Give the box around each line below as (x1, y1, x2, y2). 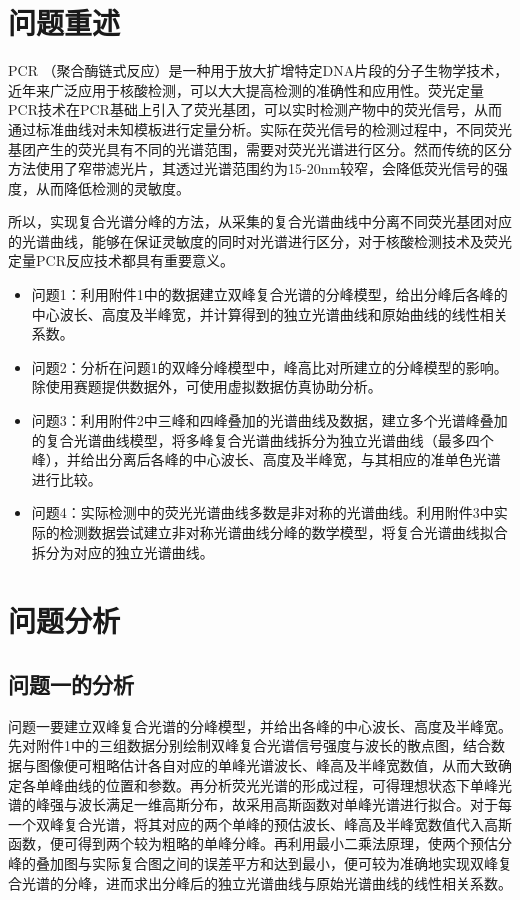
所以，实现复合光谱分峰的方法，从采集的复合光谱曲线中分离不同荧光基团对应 (8, 211, 512, 232)
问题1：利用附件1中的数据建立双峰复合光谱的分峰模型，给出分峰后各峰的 (31, 284, 508, 305)
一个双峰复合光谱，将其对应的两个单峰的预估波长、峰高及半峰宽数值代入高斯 (8, 813, 512, 834)
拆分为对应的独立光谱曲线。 (31, 541, 214, 562)
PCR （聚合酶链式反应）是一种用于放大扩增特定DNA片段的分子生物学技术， (8, 60, 509, 81)
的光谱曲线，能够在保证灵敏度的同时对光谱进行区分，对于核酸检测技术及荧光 (8, 230, 512, 251)
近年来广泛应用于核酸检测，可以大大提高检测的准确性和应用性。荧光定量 (8, 79, 484, 100)
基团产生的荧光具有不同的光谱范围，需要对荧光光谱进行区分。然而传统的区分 (8, 138, 512, 159)
